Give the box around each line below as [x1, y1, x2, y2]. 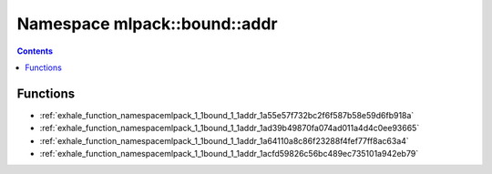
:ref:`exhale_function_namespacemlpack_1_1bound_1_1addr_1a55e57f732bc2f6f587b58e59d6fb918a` [39, 109, 415, 120]
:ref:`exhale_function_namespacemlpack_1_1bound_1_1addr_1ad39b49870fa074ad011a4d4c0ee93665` [39, 123, 420, 134]
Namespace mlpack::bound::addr [16, 14, 278, 34]
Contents [16, 46, 54, 56]
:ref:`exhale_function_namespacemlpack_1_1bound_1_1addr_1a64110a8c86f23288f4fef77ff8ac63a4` [39, 135, 409, 146]
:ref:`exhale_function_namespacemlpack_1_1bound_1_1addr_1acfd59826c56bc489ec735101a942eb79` [39, 148, 419, 159]
